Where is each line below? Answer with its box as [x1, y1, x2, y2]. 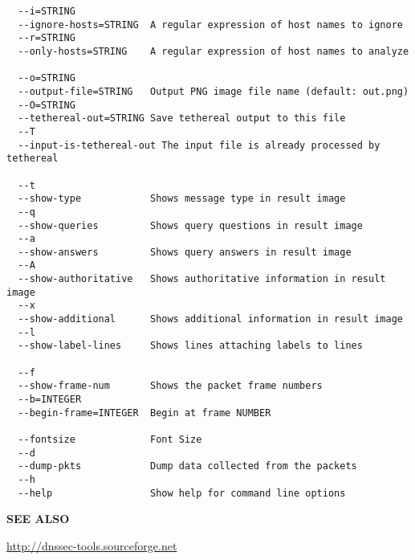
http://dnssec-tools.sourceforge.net [6, 537, 177, 554]
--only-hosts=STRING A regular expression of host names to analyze [18, 45, 409, 57]
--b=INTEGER [18, 394, 82, 406]
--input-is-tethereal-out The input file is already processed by [18, 139, 380, 151]
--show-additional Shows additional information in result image [18, 313, 403, 325]
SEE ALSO [6, 510, 70, 527]
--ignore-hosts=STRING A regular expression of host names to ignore [18, 18, 403, 31]
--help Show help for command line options [18, 487, 346, 499]
